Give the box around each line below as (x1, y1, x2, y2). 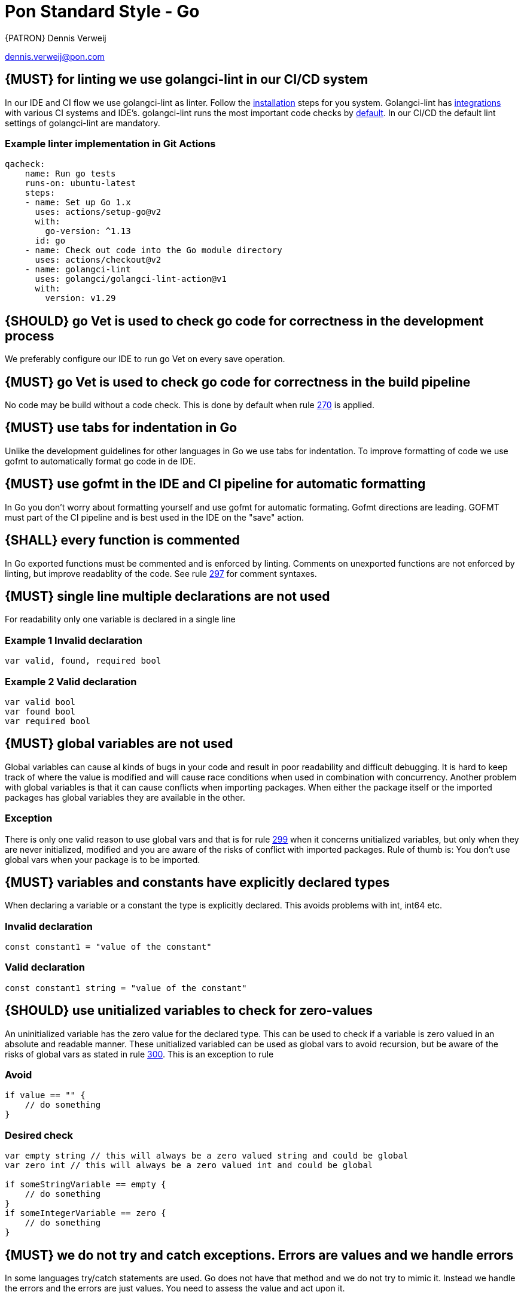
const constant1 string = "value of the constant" (5, 983, 247, 993)
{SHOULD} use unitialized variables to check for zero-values (5, 1003, 373, 1019)
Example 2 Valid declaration (5, 675, 137, 688)
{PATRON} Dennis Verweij (5, 32, 106, 43)
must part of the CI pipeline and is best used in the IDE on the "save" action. (5, 512, 304, 522)
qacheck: (5, 159, 45, 169)
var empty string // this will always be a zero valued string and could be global (5, 1151, 409, 1161)
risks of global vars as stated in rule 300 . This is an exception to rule (5, 1048, 274, 1059)
